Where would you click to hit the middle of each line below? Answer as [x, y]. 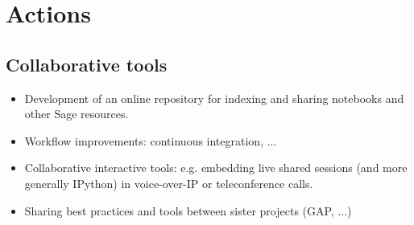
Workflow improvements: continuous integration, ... [151, 140]
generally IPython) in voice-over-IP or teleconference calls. [169, 183]
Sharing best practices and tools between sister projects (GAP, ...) [188, 210]
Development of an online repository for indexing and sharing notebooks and [214, 98]
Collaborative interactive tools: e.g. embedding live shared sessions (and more [216, 168]
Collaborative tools [87, 64]
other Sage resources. [77, 114]
